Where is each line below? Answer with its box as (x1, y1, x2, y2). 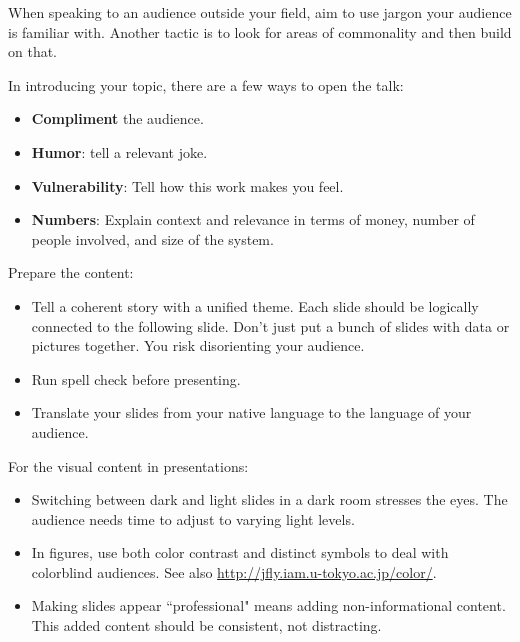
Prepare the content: (8, 262, 134, 283)
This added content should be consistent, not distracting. (31, 615, 382, 636)
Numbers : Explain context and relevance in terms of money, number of (31, 209, 475, 230)
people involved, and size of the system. (31, 228, 274, 249)
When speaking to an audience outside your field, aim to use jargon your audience (8, 2, 512, 22)
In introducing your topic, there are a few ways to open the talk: (8, 74, 404, 95)
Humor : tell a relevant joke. (31, 141, 208, 162)
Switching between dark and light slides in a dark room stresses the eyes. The (31, 489, 508, 510)
